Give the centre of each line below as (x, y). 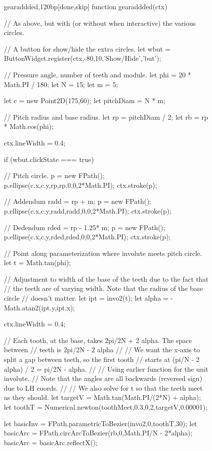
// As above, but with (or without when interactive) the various (100, 23)
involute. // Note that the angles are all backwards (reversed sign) (103, 378)
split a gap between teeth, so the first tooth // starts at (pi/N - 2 (102, 359)
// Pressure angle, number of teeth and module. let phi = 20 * (98, 74)
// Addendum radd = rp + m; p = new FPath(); (78, 201)
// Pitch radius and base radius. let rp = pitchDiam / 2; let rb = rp (106, 117)
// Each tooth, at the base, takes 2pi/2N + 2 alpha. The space (98, 340)
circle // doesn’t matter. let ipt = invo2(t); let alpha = (86, 298)
